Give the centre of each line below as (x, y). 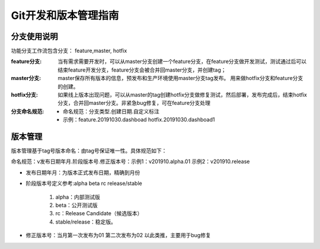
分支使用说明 (34, 36)
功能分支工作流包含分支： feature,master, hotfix (69, 51)
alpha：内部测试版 (78, 197)
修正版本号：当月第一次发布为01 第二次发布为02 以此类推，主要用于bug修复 (119, 235)
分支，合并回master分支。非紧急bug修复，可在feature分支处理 (134, 103)
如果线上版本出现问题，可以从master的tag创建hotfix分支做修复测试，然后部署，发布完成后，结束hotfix (183, 95)
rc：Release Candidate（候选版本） (99, 213)
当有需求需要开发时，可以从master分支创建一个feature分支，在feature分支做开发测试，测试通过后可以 (182, 62)
